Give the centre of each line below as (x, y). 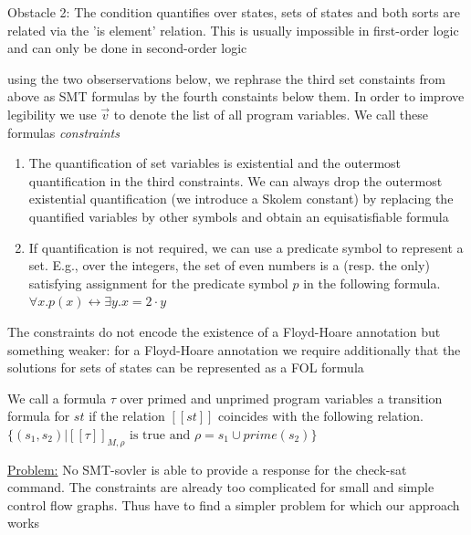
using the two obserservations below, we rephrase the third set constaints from (226, 78)
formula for (39, 416)
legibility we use (52, 114)
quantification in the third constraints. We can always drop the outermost (235, 180)
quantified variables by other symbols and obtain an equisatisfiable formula (239, 216)
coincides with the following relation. (321, 416)
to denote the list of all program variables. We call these (271, 114)
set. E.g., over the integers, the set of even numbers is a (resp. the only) (229, 265)
